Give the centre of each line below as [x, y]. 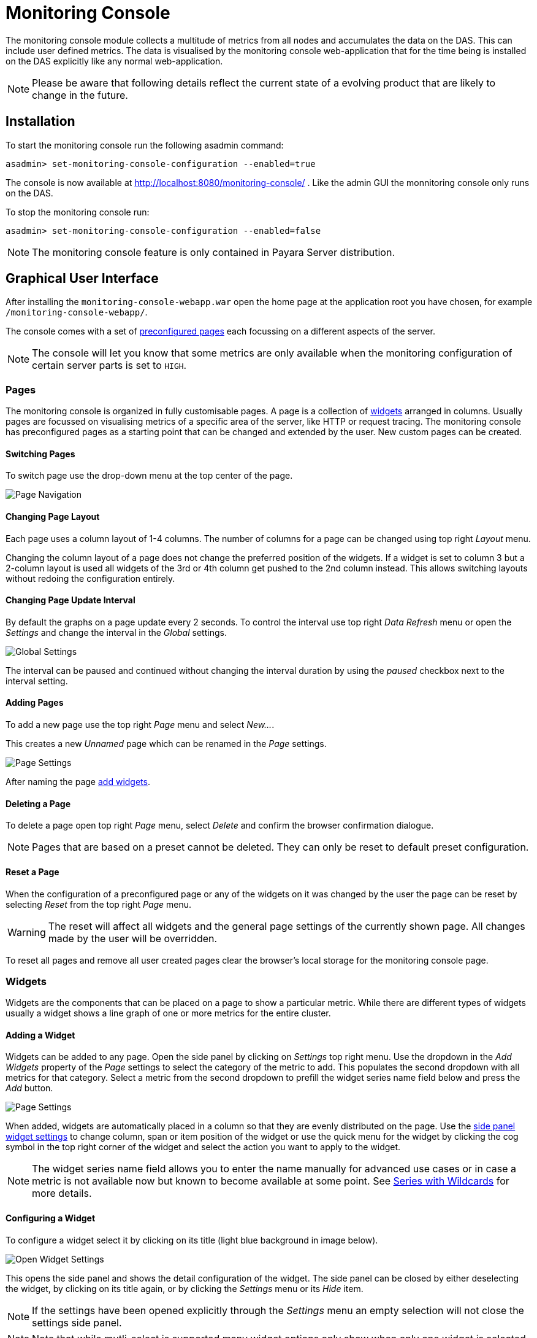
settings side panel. [77, 1322]
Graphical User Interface [82, 279]
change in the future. [80, 95]
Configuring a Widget [51, 1218]
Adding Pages [35, 703]
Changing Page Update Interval [70, 600]
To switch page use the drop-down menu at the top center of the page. [149, 476]
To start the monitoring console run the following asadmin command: [145, 145]
